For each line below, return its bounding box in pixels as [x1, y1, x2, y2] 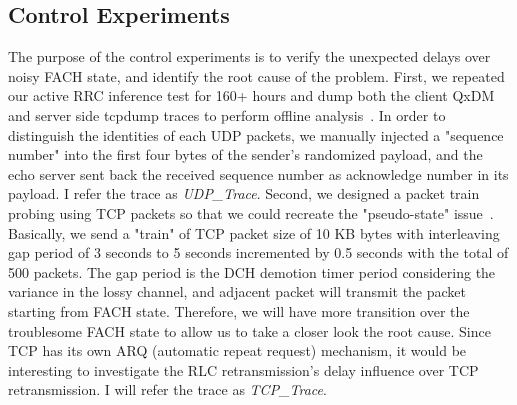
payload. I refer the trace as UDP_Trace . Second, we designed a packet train [8, 183, 480, 204]
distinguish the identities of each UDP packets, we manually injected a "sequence [8, 124, 504, 145]
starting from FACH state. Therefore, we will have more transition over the [8, 300, 470, 321]
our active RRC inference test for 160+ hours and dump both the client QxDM [8, 85, 495, 106]
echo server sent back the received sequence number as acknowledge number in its [8, 163, 509, 184]
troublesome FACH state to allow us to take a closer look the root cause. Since [8, 320, 491, 341]
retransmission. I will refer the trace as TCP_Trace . [8, 379, 327, 400]
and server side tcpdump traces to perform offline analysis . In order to [8, 104, 446, 125]
